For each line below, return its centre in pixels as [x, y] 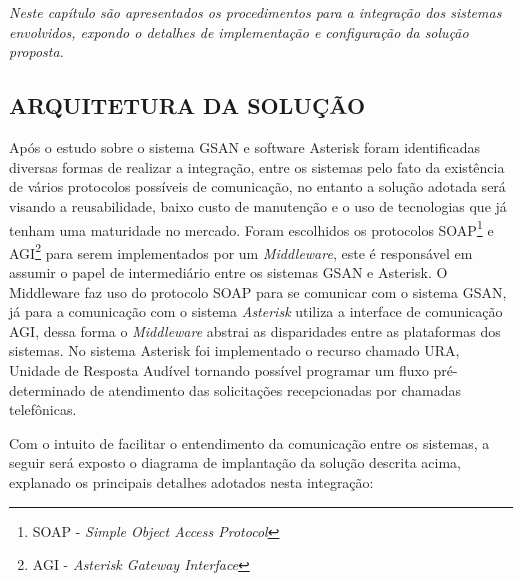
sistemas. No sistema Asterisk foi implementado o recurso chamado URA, [234, 350]
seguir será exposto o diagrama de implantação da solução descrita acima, [235, 462]
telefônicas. [43, 409]
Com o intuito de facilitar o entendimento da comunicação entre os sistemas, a [249, 442]
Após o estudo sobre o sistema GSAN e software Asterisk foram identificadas [245, 147]
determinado [47, 389]
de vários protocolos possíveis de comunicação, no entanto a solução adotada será [257, 186]
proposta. [36, 51]
